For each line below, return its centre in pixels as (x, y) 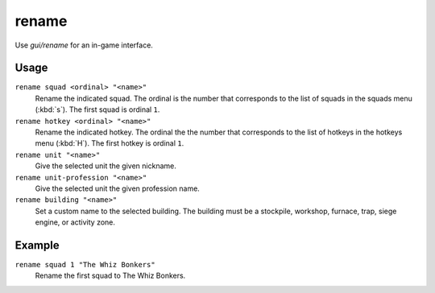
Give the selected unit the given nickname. (106, 166)
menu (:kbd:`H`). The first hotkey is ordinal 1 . (110, 143)
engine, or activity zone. (75, 222)
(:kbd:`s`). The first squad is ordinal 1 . (97, 109)
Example (37, 245)
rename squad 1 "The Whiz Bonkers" (85, 265)
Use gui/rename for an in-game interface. (84, 45)
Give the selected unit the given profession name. (118, 188)
